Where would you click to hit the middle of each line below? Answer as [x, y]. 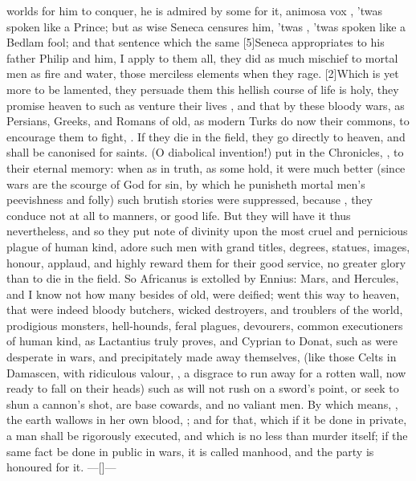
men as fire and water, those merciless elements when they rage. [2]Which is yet [203, 73]
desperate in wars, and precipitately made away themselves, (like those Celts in [202, 357]
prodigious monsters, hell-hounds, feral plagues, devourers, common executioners [205, 325]
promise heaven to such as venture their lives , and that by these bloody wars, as [206, 105]
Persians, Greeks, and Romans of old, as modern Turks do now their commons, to [208, 121]
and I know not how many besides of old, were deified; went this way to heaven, [203, 293]
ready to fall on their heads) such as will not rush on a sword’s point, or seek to [203, 388]
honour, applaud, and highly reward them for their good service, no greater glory [206, 262]
